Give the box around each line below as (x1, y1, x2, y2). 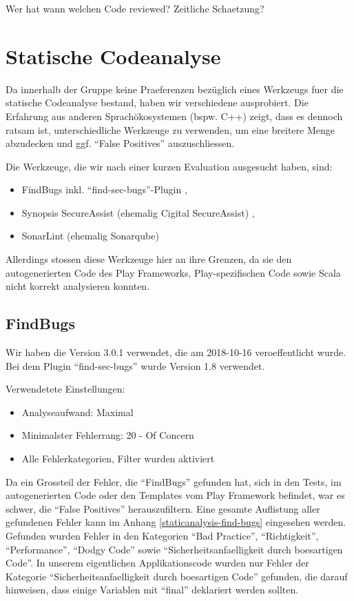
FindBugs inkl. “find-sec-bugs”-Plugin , (21, 182, 187, 197)
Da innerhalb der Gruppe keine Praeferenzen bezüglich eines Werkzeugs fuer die (6, 81, 344, 96)
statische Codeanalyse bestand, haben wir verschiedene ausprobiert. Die (6, 95, 309, 110)
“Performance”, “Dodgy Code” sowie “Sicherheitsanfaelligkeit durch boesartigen (6, 542, 343, 556)
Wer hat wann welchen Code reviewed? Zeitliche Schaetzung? (6, 1, 264, 15)
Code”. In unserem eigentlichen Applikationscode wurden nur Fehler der (6, 555, 309, 570)
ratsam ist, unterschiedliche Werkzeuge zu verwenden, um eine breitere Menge (6, 122, 335, 137)
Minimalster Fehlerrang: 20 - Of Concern (21, 428, 194, 442)
